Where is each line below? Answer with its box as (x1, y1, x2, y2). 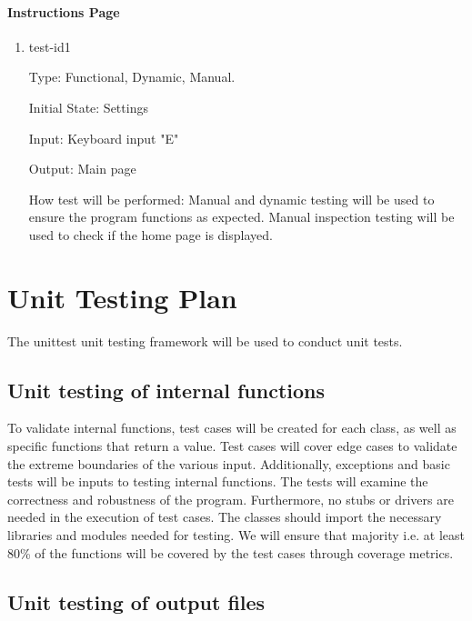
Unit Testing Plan (7, 278, 237, 316)
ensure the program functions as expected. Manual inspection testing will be (28, 207, 455, 226)
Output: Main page (28, 159, 136, 178)
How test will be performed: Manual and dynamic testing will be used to (28, 189, 435, 208)
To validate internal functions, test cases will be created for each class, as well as (7, 418, 457, 437)
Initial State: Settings (28, 97, 148, 116)
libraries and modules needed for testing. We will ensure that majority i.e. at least (7, 526, 466, 545)
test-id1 (28, 36, 71, 55)
